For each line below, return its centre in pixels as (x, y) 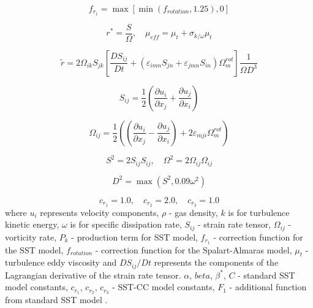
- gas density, (193, 212)
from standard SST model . (56, 300)
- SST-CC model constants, (164, 287)
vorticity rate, (31, 237)
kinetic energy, (32, 224)
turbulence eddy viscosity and (61, 262)
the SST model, (34, 249)
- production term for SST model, (134, 237)
